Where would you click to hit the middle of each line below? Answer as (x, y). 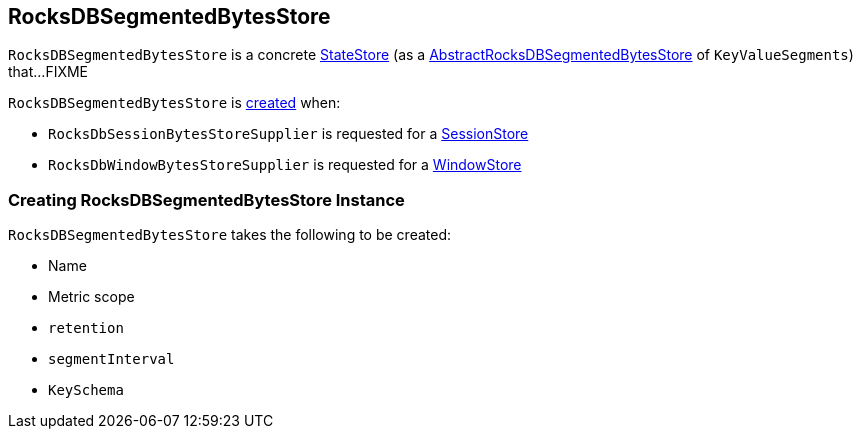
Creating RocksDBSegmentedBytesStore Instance (206, 199)
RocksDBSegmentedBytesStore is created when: (174, 103)
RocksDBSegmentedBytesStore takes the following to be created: (230, 235)
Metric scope (91, 297)
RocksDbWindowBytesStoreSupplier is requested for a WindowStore (285, 165)
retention (86, 328)
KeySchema (86, 390)
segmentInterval (111, 359)
